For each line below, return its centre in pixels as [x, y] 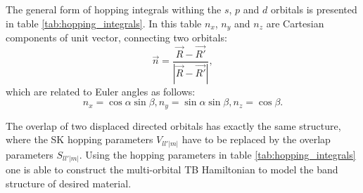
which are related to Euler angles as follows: [101, 91]
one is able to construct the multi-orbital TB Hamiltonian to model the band [172, 169]
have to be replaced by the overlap [256, 139]
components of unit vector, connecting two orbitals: [116, 38]
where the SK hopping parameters [79, 139]
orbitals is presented [314, 9]
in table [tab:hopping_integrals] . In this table [104, 23]
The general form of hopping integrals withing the [114, 9]
